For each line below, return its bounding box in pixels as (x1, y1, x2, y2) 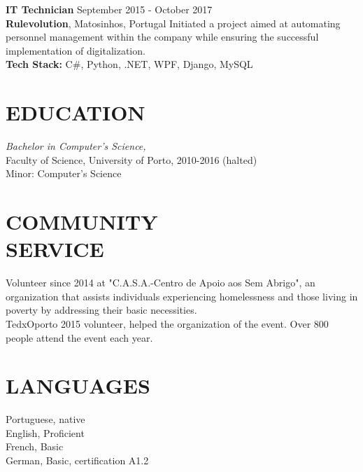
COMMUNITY (6, 207, 158, 236)
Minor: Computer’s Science (6, 166, 122, 181)
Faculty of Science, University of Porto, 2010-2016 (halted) (6, 152, 257, 167)
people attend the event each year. (6, 330, 153, 345)
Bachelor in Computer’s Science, (6, 139, 146, 153)
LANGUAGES (6, 371, 150, 400)
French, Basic (6, 439, 64, 454)
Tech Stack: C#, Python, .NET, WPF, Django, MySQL (6, 57, 253, 71)
